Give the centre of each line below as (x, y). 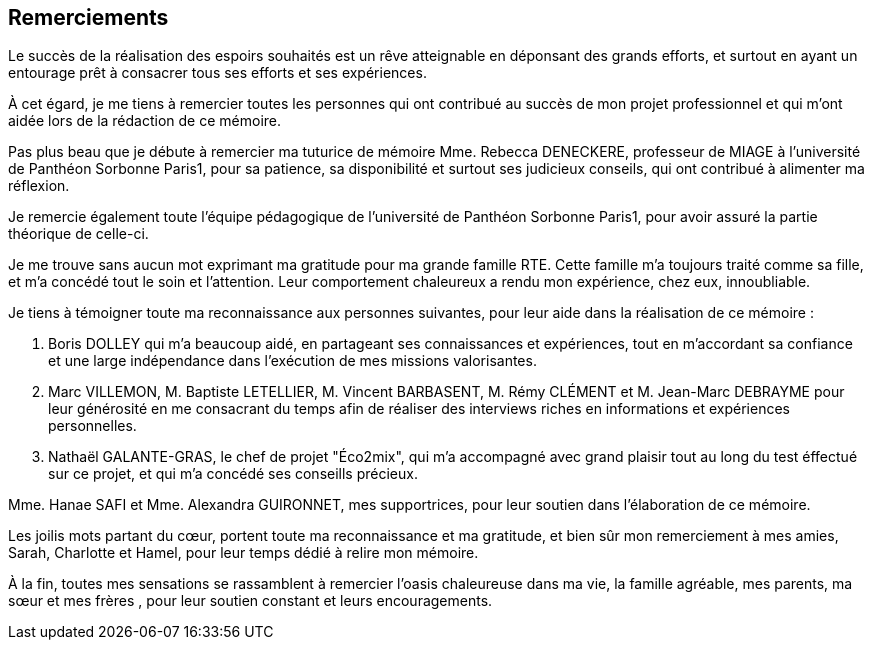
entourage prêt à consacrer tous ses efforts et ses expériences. (217, 73)
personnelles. (92, 426)
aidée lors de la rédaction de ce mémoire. (145, 121)
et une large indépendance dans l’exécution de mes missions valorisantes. (292, 361)
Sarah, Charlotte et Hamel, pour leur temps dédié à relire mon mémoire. (243, 553)
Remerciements (88, 17)
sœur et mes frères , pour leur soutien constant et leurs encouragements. (250, 601)
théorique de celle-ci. (78, 234)
